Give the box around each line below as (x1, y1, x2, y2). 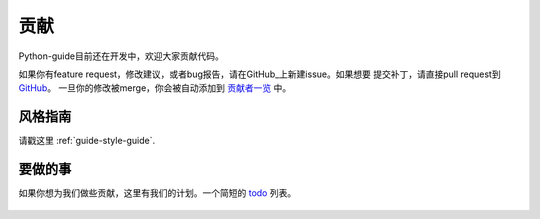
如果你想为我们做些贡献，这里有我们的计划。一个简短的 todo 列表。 (18, 187, 297, 199)
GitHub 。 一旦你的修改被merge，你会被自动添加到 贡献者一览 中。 (18, 82, 292, 94)
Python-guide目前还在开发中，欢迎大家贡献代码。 (18, 50, 224, 62)
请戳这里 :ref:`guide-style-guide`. (18, 135, 156, 147)
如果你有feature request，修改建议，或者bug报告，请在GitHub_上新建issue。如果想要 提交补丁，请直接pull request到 (18, 68, 501, 80)
